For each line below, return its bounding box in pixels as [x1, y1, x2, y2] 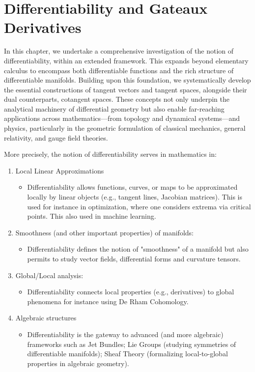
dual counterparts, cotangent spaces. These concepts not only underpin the [4, 94, 230, 104]
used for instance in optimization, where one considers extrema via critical [27, 201, 251, 211]
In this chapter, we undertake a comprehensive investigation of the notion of [4, 46, 234, 56]
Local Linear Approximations [15, 165, 104, 175]
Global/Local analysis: [15, 270, 84, 280]
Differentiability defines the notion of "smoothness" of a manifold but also [27, 244, 249, 254]
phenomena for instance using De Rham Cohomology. [27, 296, 189, 306]
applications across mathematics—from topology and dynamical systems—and [4, 113, 240, 123]
